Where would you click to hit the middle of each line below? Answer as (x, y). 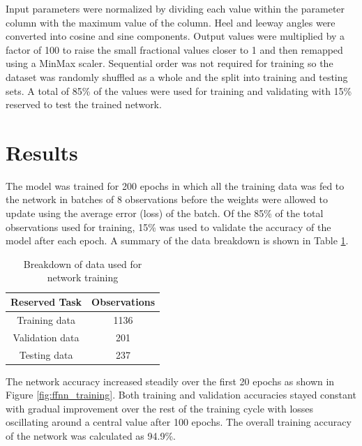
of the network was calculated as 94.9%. (91, 436)
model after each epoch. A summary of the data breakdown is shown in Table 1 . (177, 240)
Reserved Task (46, 302)
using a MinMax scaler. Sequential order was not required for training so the (169, 63)
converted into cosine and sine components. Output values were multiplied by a (175, 36)
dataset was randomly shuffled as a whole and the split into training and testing (177, 76)
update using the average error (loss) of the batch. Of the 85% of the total (165, 213)
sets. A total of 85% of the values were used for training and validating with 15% (179, 90)
